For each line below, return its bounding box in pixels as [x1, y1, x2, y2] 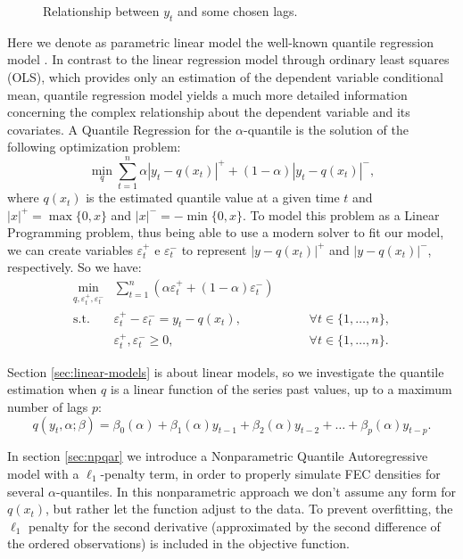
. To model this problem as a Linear [242, 205, 440, 224]
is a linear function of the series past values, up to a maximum [110, 380, 452, 399]
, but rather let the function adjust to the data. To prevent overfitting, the [45, 499, 453, 518]
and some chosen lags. [178, 2, 298, 20]
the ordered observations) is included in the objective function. [7, 534, 350, 553]
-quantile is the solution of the [244, 119, 409, 138]
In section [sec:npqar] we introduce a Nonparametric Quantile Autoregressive [7, 447, 428, 465]
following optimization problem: [7, 137, 181, 156]
